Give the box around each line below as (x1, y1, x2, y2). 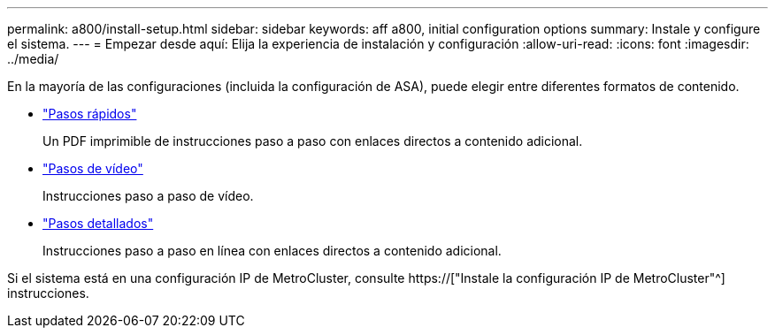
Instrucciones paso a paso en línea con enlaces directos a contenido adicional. (42, 243, 502, 258)
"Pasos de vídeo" (42, 161, 143, 176)
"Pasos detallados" (42, 216, 154, 231)
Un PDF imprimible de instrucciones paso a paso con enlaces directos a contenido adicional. (42, 133, 583, 148)
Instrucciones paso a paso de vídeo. (42, 188, 254, 203)
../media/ (7, 51, 59, 66)
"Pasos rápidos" (42, 106, 137, 121)
